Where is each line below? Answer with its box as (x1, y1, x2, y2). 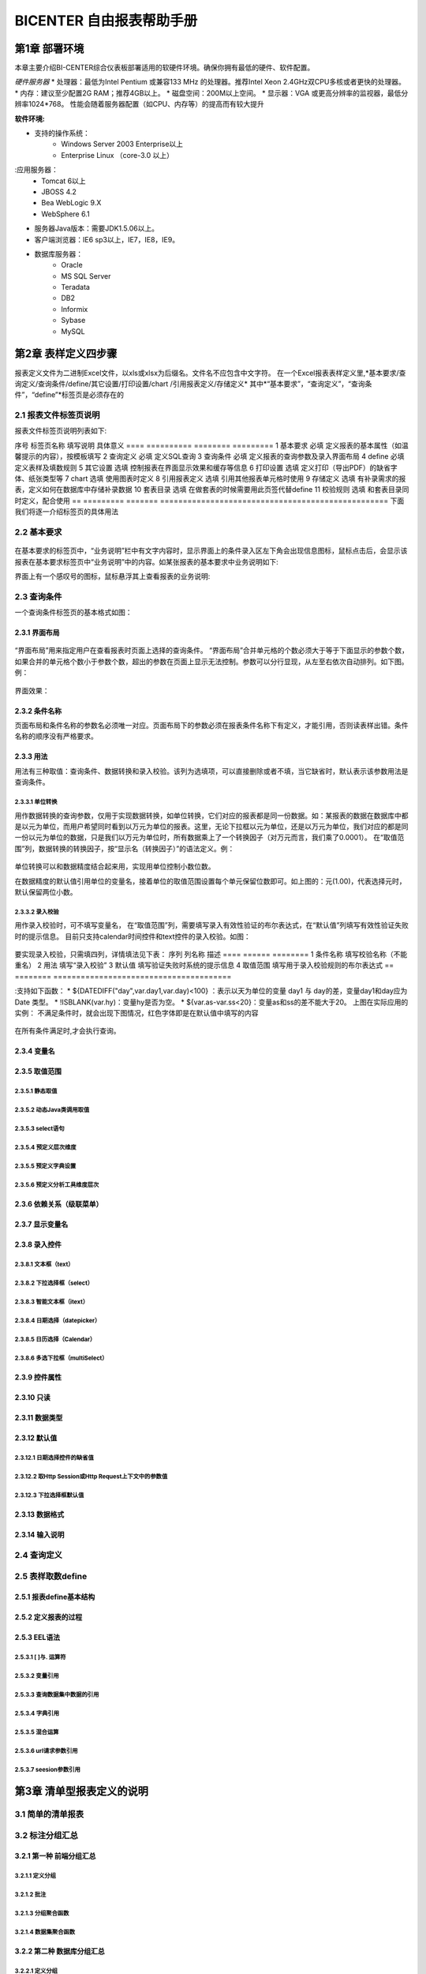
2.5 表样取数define (14, 1571, 88, 1582)
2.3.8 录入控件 (14, 1240, 62, 1249)
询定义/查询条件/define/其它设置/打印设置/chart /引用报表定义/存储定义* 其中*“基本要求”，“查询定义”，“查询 (14, 379, 365, 388)
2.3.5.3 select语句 (14, 1125, 65, 1133)
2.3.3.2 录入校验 (14, 908, 59, 916)
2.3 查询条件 (14, 591, 62, 602)
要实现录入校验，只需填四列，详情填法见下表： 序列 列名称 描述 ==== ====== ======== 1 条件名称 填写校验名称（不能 (14, 950, 408, 959)
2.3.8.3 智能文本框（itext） (14, 1298, 89, 1306)
